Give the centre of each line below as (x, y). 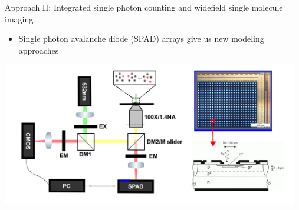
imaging (19, 19)
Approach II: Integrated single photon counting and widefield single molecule (144, 7)
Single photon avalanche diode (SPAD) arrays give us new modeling (141, 39)
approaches (39, 50)
